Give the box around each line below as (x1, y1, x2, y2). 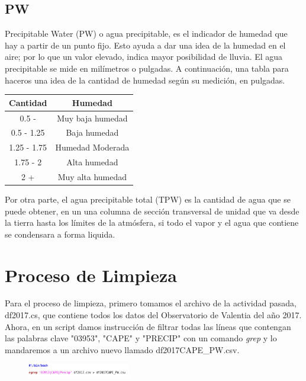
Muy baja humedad (57, 111, 128, 124)
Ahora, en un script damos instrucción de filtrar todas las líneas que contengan (5, 320, 291, 332)
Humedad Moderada (55, 141, 130, 153)
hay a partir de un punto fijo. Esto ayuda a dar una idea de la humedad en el (5, 39, 286, 51)
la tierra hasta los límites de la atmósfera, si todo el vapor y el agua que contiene (5, 216, 299, 229)
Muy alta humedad (57, 170, 127, 183)
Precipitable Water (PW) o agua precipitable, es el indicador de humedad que (5, 27, 288, 40)
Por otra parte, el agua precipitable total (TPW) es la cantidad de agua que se (5, 193, 291, 205)
